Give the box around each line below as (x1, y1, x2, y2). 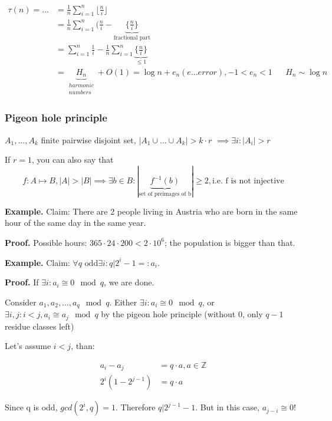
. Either (109, 295, 137, 308)
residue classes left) (5, 320, 74, 332)
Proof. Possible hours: (5, 236, 87, 248)
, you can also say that (31, 153, 114, 166)
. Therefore (116, 401, 156, 413)
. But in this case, (195, 401, 259, 413)
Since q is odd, (5, 401, 58, 413)
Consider (5, 295, 37, 308)
